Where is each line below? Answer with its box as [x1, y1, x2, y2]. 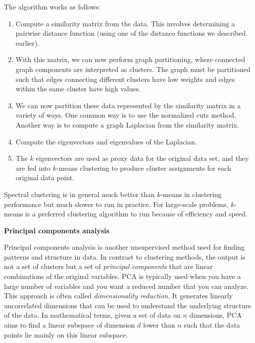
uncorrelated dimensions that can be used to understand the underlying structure [4, 300, 252, 310]
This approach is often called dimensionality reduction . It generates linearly [4, 290, 233, 301]
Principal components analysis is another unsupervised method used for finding [4, 242, 245, 252]
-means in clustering [160, 189, 222, 199]
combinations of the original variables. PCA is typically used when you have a [4, 271, 241, 281]
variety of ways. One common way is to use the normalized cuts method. [15, 110, 236, 120]
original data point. [15, 172, 75, 183]
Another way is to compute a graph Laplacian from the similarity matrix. [15, 119, 239, 130]
